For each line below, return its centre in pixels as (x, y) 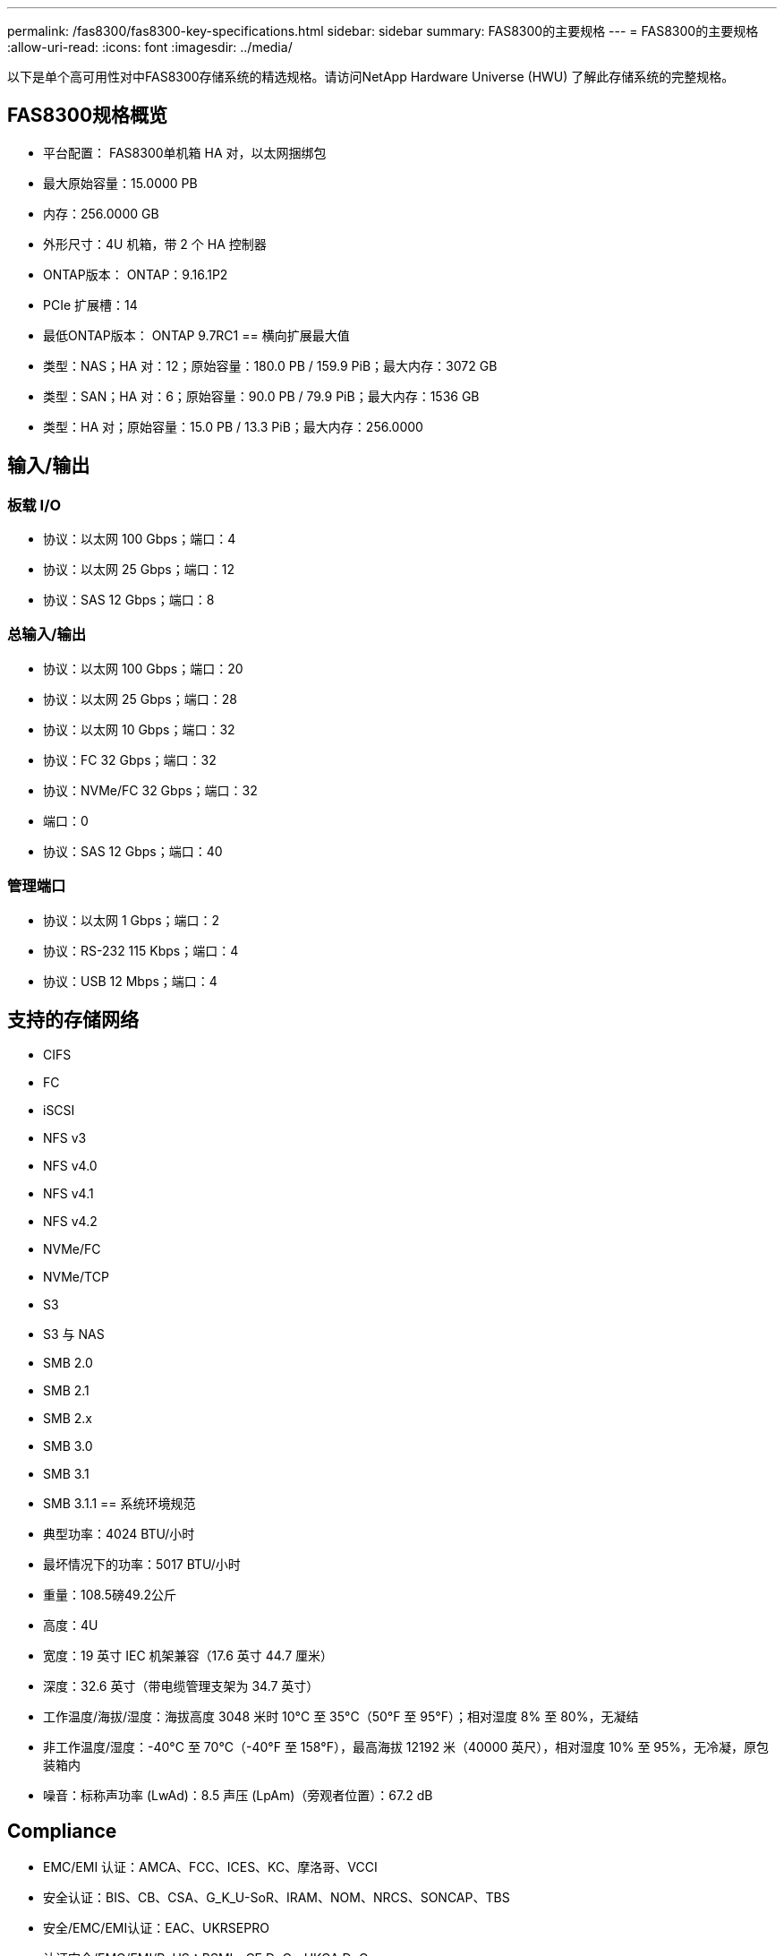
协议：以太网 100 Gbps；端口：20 (143, 668)
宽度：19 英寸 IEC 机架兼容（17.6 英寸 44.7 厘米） (188, 1656)
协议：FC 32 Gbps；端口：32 (130, 759)
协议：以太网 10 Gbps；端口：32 (139, 729)
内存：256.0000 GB (101, 213)
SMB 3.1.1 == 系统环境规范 (119, 1504)
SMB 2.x (68, 1419)
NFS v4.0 (70, 1166)
